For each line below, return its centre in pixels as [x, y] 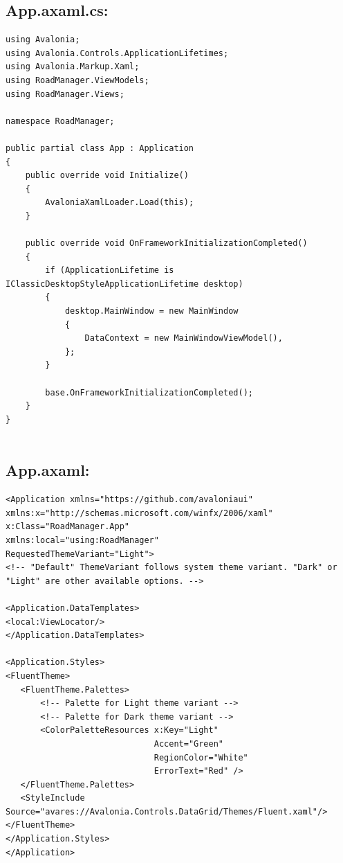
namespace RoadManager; [60, 121]
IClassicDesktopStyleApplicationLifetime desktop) [124, 284]
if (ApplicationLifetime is [110, 270]
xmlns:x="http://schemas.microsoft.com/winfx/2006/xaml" [139, 513]
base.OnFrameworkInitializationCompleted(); [149, 392]
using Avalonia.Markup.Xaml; [73, 67]
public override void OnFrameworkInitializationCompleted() [166, 243]
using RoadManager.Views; [65, 94]
